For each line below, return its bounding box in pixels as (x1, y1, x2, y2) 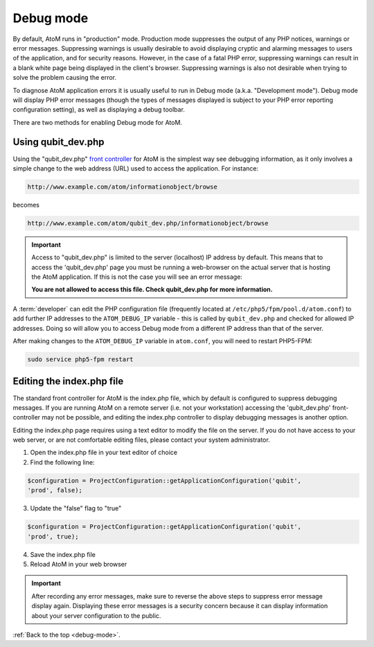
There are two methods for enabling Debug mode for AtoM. (12, 118, 183, 126)
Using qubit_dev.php (12, 136, 105, 148)
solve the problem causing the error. (12, 74, 117, 82)
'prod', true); (27, 533, 79, 540)
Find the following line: (30, 458, 95, 466)
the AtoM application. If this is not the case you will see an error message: (31, 273, 242, 281)
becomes (12, 200, 39, 209)
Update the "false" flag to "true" (30, 504, 122, 512)
